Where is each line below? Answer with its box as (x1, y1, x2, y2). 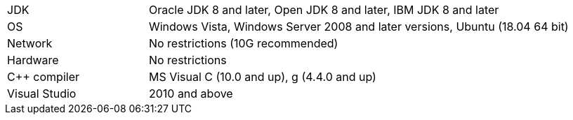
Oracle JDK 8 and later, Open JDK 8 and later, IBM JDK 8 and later (148, 3, 499, 17)
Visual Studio (7, 87, 77, 100)
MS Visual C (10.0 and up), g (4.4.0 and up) (148, 70, 376, 84)
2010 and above (148, 87, 233, 100)
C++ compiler (7, 70, 80, 84)
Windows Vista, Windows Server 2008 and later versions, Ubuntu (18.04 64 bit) (148, 20, 569, 33)
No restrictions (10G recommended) (148, 36, 338, 50)
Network (7, 36, 53, 50)
